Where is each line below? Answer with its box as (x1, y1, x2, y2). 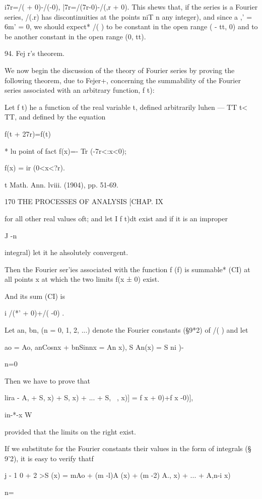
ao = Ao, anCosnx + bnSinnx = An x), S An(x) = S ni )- (5, 341, 184, 352)
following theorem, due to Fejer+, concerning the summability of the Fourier (5, 75, 241, 85)
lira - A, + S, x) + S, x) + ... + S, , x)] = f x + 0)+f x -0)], (5, 392, 193, 403)
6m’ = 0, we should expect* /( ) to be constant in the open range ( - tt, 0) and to (5, 21, 258, 32)
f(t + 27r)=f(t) (5, 128, 51, 139)
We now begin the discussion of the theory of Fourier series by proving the (5, 65, 235, 75)
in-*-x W (5, 409, 32, 420)
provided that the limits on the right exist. (5, 426, 136, 436)
